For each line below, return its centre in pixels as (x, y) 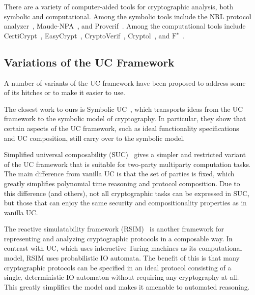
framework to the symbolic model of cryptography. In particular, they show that (125, 118)
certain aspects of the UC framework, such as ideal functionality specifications (122, 128)
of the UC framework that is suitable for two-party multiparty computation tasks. (127, 164)
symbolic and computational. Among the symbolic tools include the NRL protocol (128, 16)
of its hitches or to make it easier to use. (65, 92)
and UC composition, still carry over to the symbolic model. (95, 138)
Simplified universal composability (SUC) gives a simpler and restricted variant (125, 154)
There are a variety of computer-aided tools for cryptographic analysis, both (119, 6)
